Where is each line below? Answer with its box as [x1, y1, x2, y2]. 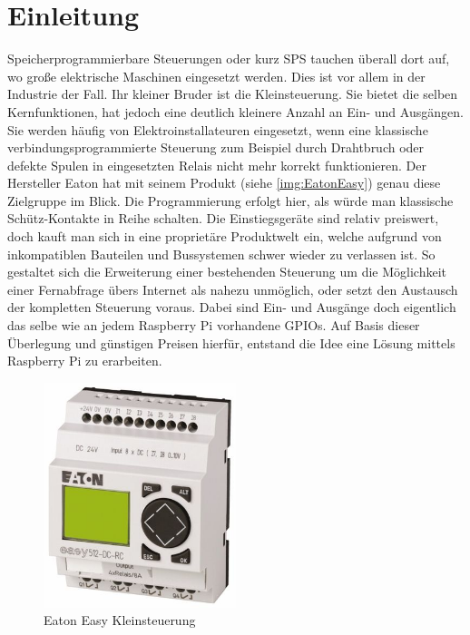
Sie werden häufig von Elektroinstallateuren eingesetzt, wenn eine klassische [7, 120, 428, 139]
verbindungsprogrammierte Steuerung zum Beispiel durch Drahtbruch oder [7, 138, 425, 157]
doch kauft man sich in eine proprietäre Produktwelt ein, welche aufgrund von [7, 227, 442, 246]
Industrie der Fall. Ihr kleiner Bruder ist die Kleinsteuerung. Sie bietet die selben [7, 84, 458, 103]
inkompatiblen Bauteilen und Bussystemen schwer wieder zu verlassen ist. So [7, 244, 436, 263]
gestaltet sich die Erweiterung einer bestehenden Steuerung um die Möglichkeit [7, 262, 446, 281]
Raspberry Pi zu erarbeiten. [7, 351, 162, 370]
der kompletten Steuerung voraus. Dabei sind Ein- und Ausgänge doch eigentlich [7, 298, 456, 317]
